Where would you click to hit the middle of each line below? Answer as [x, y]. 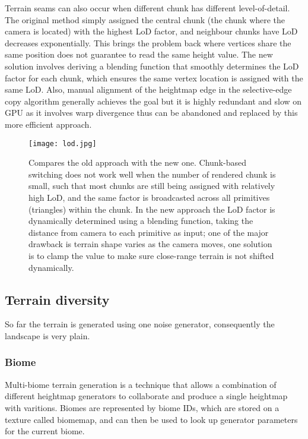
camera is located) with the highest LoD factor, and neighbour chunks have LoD [151, 31]
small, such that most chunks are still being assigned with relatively [152, 186]
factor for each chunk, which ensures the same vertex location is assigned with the [154, 78]
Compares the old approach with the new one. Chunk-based [137, 162]
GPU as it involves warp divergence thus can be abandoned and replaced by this [151, 113]
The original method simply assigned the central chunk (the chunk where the [145, 19]
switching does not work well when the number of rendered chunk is [152, 174]
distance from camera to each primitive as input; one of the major [149, 232]
